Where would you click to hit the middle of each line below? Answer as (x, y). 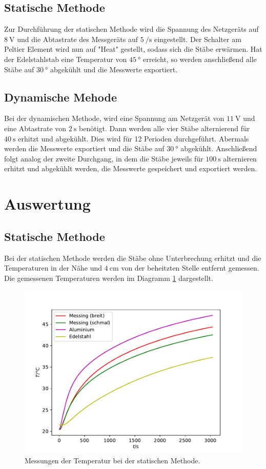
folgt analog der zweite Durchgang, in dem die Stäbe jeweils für (104, 158)
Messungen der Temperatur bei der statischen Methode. (112, 460)
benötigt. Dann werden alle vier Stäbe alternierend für (165, 128)
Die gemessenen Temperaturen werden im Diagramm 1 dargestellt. (109, 278)
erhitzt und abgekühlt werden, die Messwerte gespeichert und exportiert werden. (131, 168)
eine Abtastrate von (35, 128)
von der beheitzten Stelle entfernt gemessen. (190, 268)
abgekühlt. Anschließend (219, 148)
